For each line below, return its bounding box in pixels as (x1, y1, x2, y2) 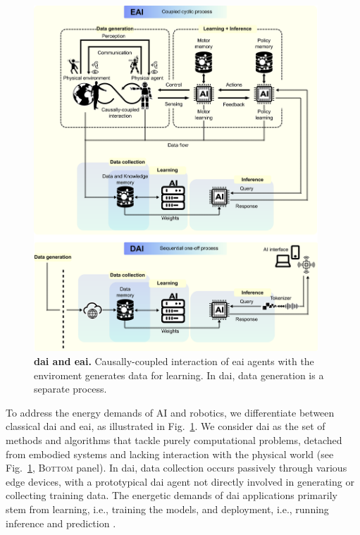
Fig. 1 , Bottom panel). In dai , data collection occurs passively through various (6, 460, 347, 475)
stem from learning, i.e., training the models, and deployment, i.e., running (6, 501, 329, 516)
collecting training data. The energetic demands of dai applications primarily (6, 488, 337, 503)
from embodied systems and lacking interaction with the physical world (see (6, 446, 334, 461)
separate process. (34, 381, 107, 396)
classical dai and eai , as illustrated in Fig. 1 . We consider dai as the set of (6, 419, 325, 433)
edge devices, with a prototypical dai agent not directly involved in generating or (6, 474, 354, 488)
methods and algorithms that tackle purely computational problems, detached (6, 433, 342, 447)
